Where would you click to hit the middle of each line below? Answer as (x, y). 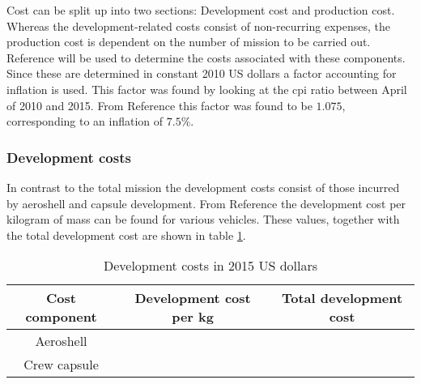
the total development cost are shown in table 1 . (126, 235)
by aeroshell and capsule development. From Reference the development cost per (206, 203)
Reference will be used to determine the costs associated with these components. (206, 57)
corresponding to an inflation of (85, 121)
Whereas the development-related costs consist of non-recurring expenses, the (198, 26)
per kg (193, 317)
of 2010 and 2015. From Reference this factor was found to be (159, 105)
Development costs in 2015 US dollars (210, 266)
